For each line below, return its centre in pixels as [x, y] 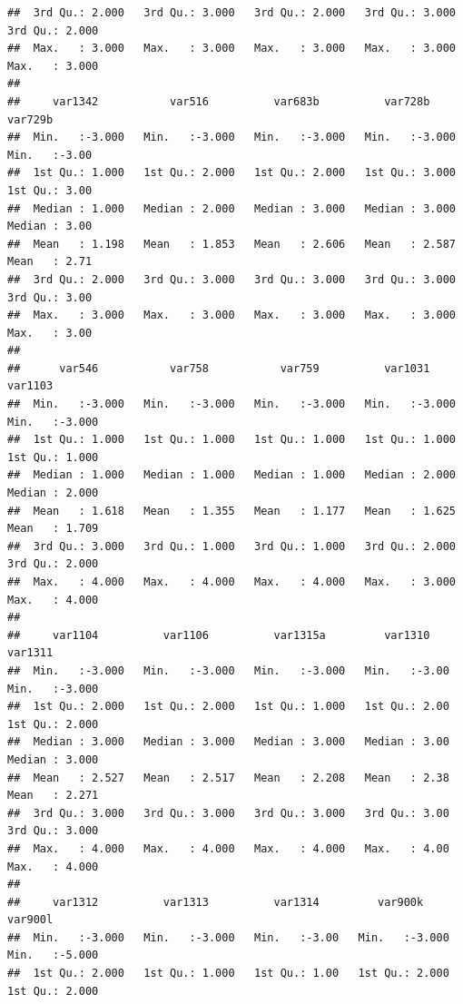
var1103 [30, 386]
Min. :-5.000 [53, 955]
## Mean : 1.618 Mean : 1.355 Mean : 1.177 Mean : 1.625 [231, 511]
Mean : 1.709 [53, 529]
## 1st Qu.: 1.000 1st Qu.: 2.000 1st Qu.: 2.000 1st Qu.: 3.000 [231, 173]
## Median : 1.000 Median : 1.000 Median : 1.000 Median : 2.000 [231, 475]
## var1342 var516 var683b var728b [219, 101]
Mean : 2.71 [50, 262]
